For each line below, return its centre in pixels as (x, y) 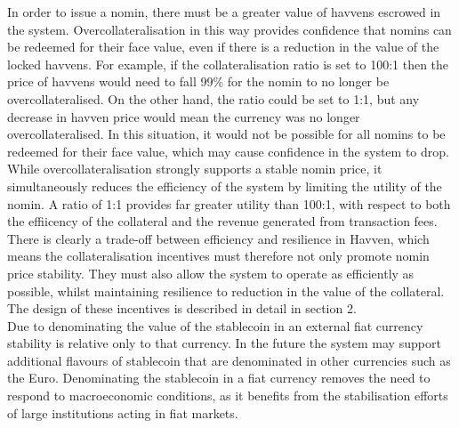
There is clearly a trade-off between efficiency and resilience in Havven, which (218, 238)
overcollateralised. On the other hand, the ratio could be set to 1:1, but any (213, 98)
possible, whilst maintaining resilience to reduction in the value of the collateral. (226, 291)
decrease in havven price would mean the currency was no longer (184, 116)
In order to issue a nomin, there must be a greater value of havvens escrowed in (224, 12)
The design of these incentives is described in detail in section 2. (182, 308)
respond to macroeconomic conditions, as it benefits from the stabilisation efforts (228, 396)
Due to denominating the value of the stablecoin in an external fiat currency (215, 325)
